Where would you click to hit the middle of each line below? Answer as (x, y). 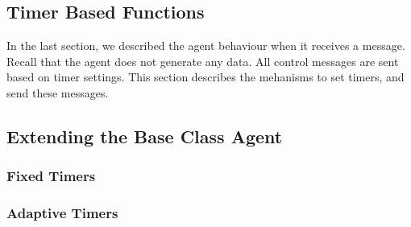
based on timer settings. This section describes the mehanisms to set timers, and (205, 77)
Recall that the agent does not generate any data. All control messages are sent (203, 61)
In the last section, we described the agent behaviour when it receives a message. (206, 45)
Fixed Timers (51, 176)
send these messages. (58, 92)
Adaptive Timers (62, 213)
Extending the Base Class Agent (145, 136)
